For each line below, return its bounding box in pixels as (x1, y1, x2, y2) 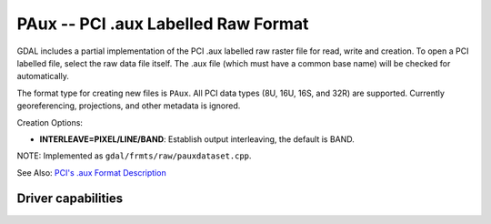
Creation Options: (16, 117, 84, 127)
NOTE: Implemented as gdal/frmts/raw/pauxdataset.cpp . (16, 150, 252, 161)
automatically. (16, 71, 70, 82)
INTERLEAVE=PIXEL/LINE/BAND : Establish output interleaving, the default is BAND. (39, 133, 355, 145)
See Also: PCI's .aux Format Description (16, 167, 167, 178)
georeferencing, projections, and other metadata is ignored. (16, 100, 241, 111)
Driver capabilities (16, 191, 124, 207)
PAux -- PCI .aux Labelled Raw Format (16, 14, 309, 34)
